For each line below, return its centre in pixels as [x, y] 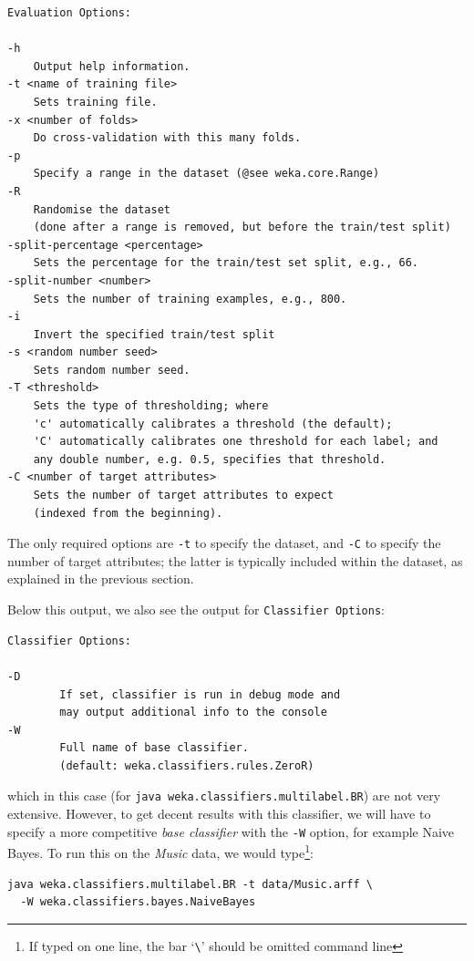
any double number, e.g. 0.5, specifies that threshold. [210, 459]
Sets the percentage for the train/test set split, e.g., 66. [226, 263]
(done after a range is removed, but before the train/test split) [242, 227]
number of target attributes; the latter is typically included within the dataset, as [235, 560]
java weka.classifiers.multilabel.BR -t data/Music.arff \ [190, 884]
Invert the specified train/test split [154, 334]
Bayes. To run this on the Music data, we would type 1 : [161, 852]
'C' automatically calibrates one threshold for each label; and [236, 442]
